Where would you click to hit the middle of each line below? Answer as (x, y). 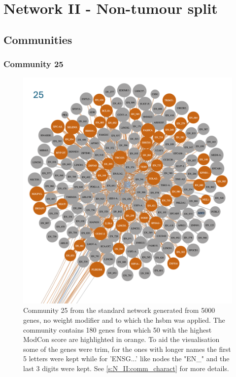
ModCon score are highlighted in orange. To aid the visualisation (121, 339)
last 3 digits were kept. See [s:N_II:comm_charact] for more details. (126, 368)
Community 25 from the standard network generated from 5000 (119, 310)
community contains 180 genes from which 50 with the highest (118, 329)
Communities (38, 39)
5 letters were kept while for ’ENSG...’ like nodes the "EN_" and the (126, 358)
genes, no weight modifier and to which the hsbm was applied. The (124, 320)
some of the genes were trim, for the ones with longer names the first (127, 349)
